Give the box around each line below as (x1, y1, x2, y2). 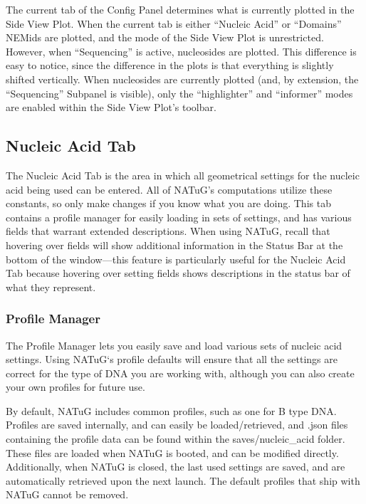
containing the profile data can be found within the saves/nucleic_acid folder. (6, 431, 345, 446)
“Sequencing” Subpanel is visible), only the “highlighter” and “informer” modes (6, 85, 353, 100)
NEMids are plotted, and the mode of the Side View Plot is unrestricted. (6, 30, 324, 45)
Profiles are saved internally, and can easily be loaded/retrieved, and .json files (6, 417, 348, 432)
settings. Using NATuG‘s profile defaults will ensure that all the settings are (6, 352, 338, 367)
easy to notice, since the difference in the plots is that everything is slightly (6, 58, 334, 73)
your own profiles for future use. (6, 379, 145, 394)
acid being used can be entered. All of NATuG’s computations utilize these (6, 182, 333, 196)
